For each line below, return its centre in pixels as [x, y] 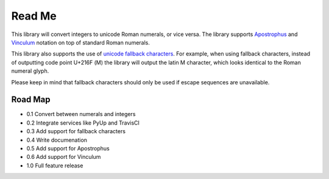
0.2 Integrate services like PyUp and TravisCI [83, 123]
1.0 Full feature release [55, 166]
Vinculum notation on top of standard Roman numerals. [81, 42]
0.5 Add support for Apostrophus [68, 148]
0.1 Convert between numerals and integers [81, 114]
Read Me [34, 16]
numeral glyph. [30, 71]
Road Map [31, 100]
